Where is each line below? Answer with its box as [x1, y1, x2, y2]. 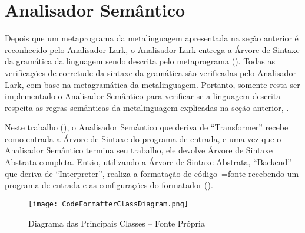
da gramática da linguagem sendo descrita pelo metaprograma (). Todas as [5, 55, 275, 67]
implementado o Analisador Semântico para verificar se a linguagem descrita [5, 90, 281, 102]
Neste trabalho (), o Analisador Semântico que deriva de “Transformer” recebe [5, 121, 289, 133]
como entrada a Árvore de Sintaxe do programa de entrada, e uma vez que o [5, 132, 281, 145]
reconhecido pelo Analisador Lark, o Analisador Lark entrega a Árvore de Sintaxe [5, 43, 300, 55]
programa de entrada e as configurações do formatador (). [5, 179, 213, 191]
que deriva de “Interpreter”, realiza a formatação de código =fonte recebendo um [5, 167, 299, 179]
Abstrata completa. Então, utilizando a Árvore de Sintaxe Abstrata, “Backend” [5, 156, 291, 168]
